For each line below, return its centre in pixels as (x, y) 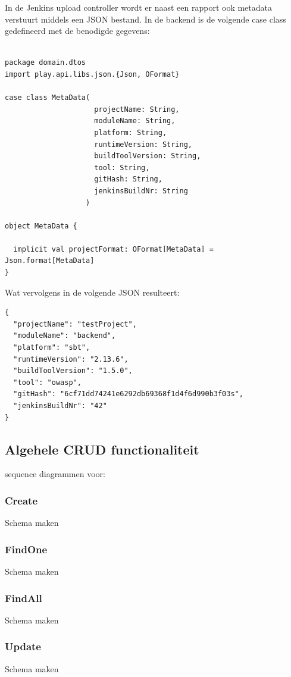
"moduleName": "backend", (65, 336)
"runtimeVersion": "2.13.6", (71, 359)
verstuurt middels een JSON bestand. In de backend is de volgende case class (145, 19)
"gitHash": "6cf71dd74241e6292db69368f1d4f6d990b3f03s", (128, 394)
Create (21, 500)
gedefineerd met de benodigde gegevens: (77, 31)
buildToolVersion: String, (148, 156)
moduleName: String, (135, 121)
